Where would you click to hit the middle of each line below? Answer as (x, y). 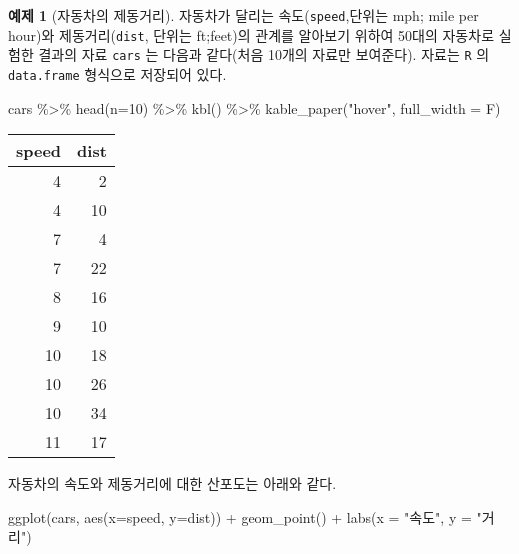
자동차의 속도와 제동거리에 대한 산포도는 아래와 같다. (172, 483)
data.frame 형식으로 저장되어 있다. (117, 73)
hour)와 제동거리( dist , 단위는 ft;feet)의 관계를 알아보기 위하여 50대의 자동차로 (251, 34)
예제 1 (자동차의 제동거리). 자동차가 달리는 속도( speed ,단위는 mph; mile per (243, 15)
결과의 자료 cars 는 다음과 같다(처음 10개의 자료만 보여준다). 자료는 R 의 (264, 54)
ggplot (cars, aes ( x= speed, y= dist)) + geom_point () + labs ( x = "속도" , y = (240, 516)
